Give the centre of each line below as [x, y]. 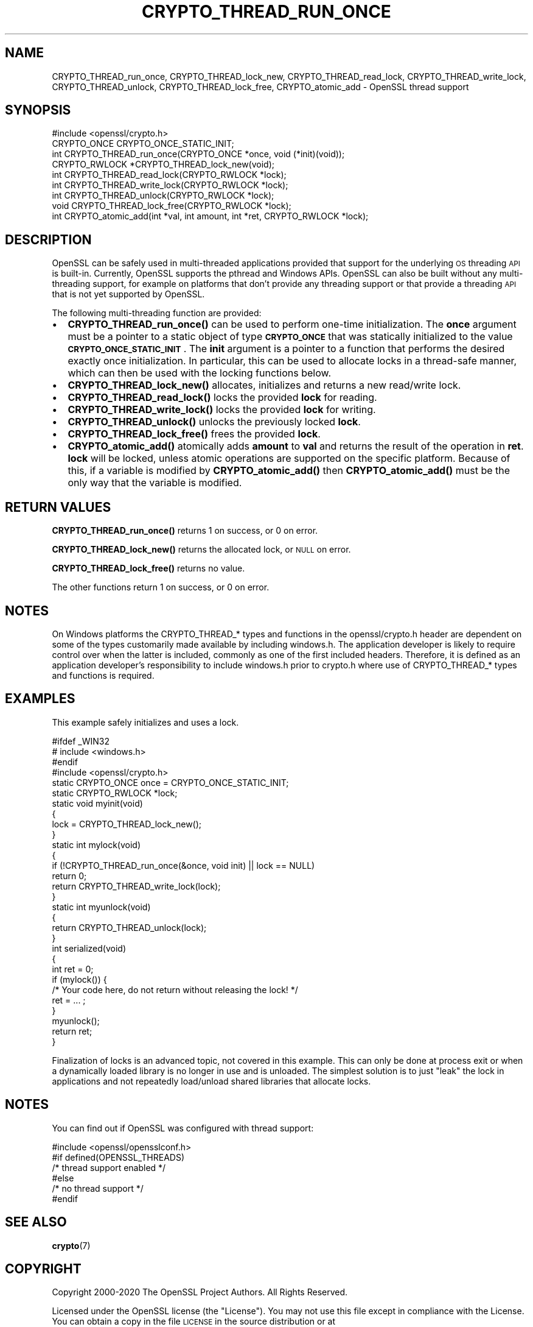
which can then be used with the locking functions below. [200, 373]
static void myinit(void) [97, 803]
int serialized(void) [89, 948]
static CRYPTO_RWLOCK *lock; [115, 793]
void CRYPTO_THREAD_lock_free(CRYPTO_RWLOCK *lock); [172, 206]
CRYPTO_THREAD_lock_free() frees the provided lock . [194, 434]
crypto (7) [71, 1245]
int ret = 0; [73, 969]
